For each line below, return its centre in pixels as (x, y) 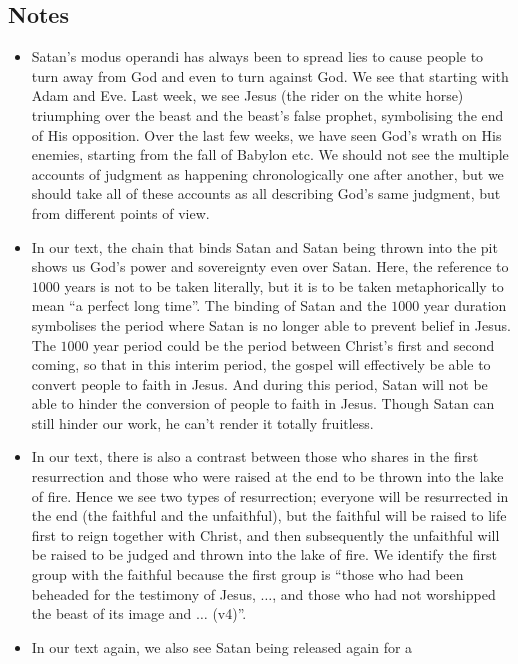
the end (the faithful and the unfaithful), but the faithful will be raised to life (269, 515)
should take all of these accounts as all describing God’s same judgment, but (266, 193)
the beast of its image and (111, 613)
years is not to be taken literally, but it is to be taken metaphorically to (284, 285)
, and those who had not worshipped (384, 593)
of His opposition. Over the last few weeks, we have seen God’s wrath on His (266, 134)
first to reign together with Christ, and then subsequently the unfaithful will (265, 534)
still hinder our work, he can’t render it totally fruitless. (202, 422)
